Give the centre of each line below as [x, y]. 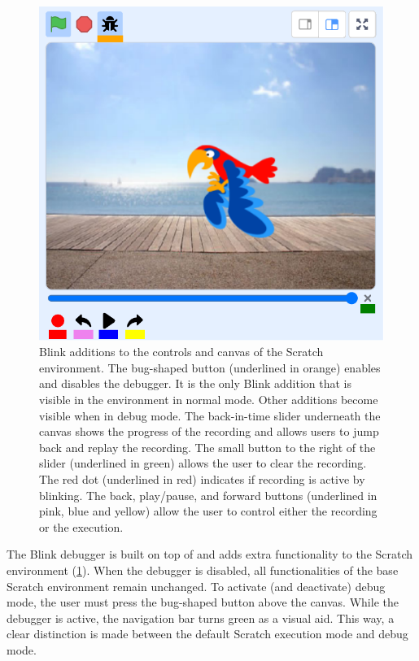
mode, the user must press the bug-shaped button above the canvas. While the [203, 602]
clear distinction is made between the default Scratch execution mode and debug [207, 634]
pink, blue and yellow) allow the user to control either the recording [208, 511]
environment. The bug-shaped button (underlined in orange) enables [210, 367]
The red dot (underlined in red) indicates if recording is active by [202, 479]
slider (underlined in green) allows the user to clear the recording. [203, 463]
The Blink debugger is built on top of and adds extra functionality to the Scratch [210, 554]
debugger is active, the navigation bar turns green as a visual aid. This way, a [201, 618]
